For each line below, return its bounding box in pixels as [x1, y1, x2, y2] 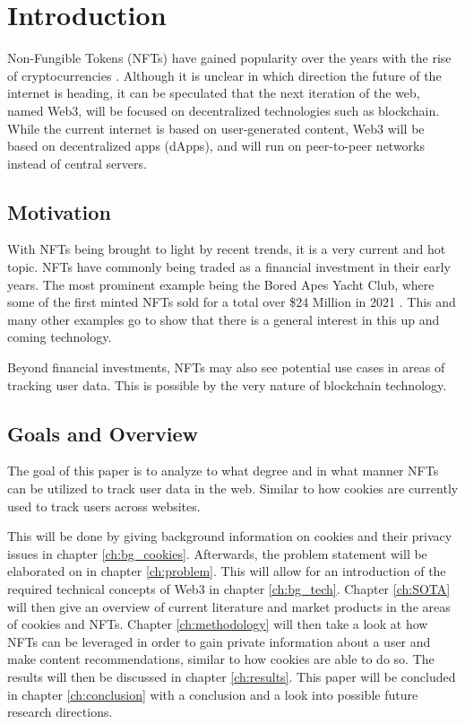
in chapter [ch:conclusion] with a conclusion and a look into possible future [7, 685, 418, 703]
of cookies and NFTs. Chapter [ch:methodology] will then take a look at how [7, 615, 428, 633]
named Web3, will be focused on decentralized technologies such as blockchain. [7, 100, 440, 119]
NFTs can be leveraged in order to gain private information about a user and [7, 632, 431, 650]
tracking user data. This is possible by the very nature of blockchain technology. [7, 375, 447, 394]
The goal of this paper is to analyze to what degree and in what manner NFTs [7, 461, 439, 480]
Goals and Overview [7, 419, 198, 447]
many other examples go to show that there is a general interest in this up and [7, 310, 440, 328]
